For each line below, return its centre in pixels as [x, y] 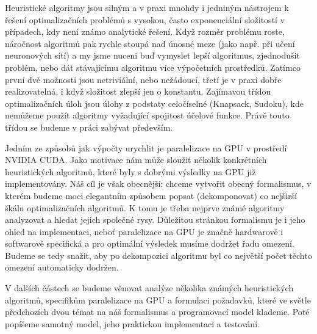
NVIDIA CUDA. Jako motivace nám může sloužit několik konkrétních [136, 160]
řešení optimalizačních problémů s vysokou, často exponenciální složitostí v [145, 19]
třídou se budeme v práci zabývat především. [89, 127]
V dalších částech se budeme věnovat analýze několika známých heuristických [149, 288]
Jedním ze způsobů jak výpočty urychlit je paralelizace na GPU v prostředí [146, 147]
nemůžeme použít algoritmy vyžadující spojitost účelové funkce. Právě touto [147, 115]
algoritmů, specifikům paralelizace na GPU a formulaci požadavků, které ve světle [158, 300]
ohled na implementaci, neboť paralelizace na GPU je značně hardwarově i [144, 231]
